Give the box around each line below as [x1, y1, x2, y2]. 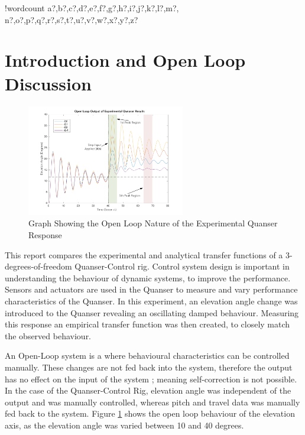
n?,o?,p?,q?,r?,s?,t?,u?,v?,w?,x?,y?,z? [5, 13, 138, 25]
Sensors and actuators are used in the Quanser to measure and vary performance [5, 283, 298, 296]
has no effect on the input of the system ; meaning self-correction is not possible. [5, 372, 297, 385]
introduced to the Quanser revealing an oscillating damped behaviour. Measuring [5, 306, 299, 319]
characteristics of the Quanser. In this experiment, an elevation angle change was [5, 295, 298, 307]
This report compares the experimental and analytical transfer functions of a [5, 248, 283, 261]
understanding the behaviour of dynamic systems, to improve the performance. [5, 271, 291, 284]
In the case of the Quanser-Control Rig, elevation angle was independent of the [5, 384, 291, 397]
